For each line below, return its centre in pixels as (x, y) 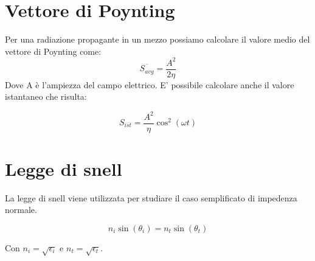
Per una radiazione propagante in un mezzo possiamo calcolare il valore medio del (157, 39)
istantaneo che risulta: (46, 96)
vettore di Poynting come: (53, 51)
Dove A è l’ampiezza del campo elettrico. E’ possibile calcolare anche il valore (150, 84)
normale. (21, 210)
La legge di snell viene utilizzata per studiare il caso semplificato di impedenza (151, 197)
